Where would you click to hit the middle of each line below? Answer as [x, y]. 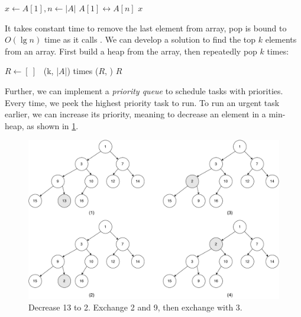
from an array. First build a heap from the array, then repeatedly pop [131, 51]
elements [281, 39]
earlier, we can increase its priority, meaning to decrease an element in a [135, 114]
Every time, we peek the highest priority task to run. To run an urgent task [142, 102]
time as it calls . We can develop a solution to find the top [150, 39]
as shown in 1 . [53, 125]
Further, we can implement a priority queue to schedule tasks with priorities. [144, 90]
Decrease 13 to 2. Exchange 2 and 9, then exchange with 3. [135, 307]
